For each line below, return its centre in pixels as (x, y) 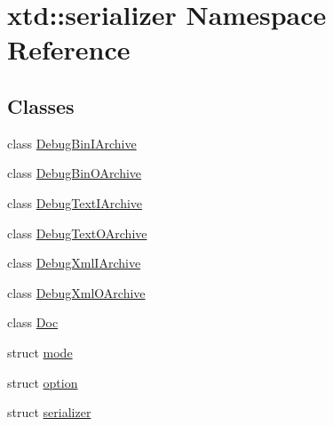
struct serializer (49, 412)
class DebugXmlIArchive (74, 263)
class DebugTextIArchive (75, 202)
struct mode (40, 352)
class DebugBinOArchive (75, 173)
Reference (69, 49)
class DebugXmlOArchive (76, 292)
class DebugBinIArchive (72, 143)
